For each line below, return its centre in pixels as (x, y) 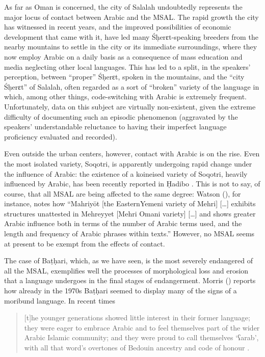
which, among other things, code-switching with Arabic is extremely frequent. (125, 97)
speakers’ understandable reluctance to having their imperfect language (115, 127)
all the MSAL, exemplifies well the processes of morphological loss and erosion (126, 270)
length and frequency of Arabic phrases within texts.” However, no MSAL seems (129, 234)
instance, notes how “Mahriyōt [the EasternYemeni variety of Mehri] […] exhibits (130, 203)
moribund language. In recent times (60, 300)
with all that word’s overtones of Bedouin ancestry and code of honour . (137, 347)
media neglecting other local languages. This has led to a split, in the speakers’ (127, 66)
